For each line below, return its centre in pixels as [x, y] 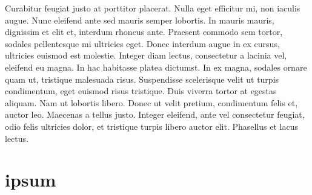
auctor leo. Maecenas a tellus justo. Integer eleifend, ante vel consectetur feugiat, [155, 114]
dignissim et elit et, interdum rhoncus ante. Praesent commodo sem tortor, [144, 32]
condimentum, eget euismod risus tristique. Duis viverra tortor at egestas [141, 91]
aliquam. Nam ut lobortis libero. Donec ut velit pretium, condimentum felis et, [151, 102]
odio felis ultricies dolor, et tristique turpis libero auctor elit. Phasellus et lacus [151, 126]
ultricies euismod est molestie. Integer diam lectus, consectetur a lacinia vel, [146, 55]
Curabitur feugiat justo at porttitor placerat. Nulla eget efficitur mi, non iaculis [153, 8]
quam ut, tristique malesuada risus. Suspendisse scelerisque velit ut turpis [142, 79]
